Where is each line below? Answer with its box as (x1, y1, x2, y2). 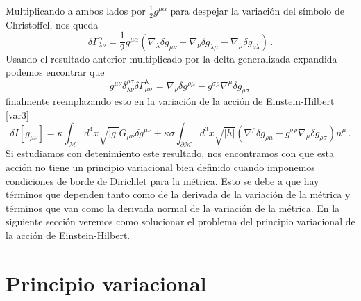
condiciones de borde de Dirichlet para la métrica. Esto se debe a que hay (6, 173, 319, 188)
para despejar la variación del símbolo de (170, 3, 344, 17)
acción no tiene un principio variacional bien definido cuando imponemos (6, 159, 315, 174)
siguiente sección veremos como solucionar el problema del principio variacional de (6, 214, 355, 229)
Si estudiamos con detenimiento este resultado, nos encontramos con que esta (6, 146, 335, 161)
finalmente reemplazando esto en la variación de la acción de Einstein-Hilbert (6, 94, 335, 108)
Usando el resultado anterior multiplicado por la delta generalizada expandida (6, 51, 337, 65)
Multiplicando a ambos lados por (6, 3, 146, 17)
